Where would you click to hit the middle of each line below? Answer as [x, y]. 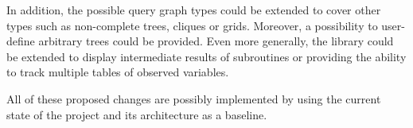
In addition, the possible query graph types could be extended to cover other [194, 10]
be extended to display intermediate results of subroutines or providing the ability [206, 56]
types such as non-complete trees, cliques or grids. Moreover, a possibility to [192, 25]
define [21, 41]
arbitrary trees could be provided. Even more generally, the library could [216, 41]
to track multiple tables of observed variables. [118, 72]
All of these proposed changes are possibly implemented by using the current [194, 98]
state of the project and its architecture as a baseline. [137, 114]
